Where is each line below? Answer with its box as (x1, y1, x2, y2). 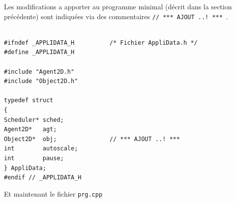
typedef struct (4, 97, 54, 104)
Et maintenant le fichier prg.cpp (4, 188, 103, 199)
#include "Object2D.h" (4, 78, 78, 85)
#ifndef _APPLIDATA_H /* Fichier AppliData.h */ (4, 39, 198, 46)
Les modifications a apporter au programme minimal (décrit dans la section (4, 1, 232, 11)
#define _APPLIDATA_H (4, 49, 75, 56)
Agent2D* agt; (4, 126, 57, 133)
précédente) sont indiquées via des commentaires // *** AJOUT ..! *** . (4, 11, 228, 21)
